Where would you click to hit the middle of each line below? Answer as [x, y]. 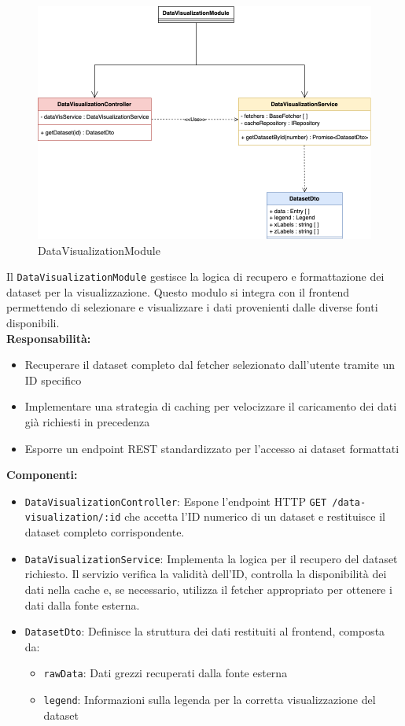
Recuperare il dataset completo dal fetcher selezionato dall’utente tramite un [210, 365]
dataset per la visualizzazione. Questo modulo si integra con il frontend [178, 291]
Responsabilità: [49, 338]
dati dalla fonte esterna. [82, 604]
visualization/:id [73, 518]
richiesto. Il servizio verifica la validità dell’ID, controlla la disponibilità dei [206, 574]
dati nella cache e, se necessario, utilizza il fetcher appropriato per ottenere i [208, 589]
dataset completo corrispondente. [105, 532]
